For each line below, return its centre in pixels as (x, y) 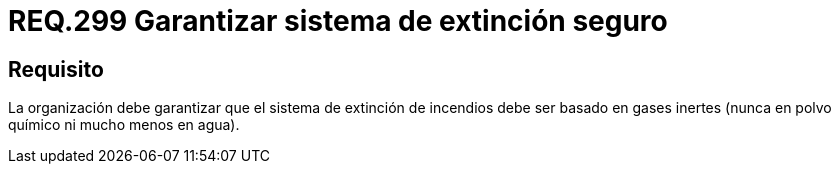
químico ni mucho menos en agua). (124, 125)
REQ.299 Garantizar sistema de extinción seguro (338, 21)
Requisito (56, 69)
